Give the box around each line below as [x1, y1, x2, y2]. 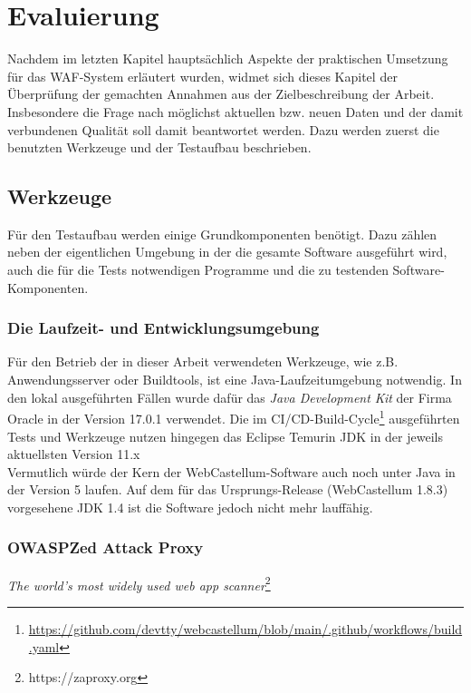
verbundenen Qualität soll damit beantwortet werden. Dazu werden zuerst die [7, 120, 439, 139]
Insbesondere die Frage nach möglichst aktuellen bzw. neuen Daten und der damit [7, 102, 464, 121]
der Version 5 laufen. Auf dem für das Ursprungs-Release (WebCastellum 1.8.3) [7, 480, 448, 499]
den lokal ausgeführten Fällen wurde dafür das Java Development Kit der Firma [7, 387, 452, 406]
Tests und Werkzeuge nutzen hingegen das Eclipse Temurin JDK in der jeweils [7, 426, 443, 445]
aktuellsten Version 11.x [7, 444, 140, 464]
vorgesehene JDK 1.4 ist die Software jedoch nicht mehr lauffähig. [7, 497, 373, 516]
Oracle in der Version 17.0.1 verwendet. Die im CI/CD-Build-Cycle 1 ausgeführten [7, 406, 460, 427]
